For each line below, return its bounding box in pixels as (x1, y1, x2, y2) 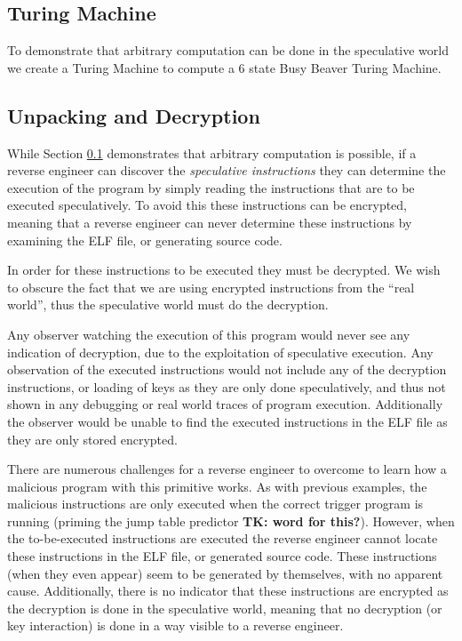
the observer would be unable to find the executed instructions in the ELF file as (7, 412, 448, 430)
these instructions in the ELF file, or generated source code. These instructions (7, 547, 437, 565)
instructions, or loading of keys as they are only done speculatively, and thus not (7, 377, 446, 396)
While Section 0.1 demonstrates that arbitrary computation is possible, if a (7, 143, 417, 162)
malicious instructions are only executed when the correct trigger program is (7, 494, 424, 513)
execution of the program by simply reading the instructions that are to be (7, 178, 415, 196)
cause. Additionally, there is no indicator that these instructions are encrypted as (7, 581, 449, 600)
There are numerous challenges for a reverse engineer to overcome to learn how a (7, 460, 447, 478)
